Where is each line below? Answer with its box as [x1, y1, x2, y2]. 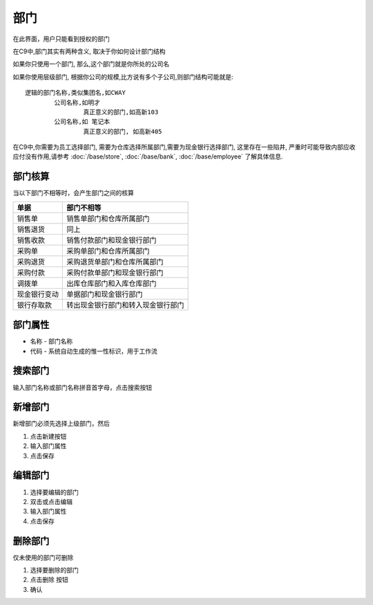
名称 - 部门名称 [30, 337, 73, 345]
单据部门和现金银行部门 [66, 289, 143, 299]
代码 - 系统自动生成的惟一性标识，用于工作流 [30, 347, 158, 355]
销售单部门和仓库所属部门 [66, 213, 150, 223]
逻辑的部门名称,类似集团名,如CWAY [25, 89, 126, 97]
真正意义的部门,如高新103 [83, 108, 159, 116]
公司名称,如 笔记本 [54, 118, 111, 126]
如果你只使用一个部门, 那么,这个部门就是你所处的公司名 [12, 60, 170, 69]
